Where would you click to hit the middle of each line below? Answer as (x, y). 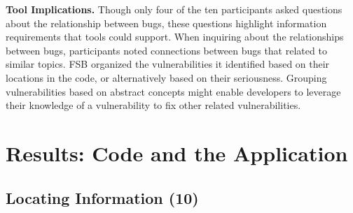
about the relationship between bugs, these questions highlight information (166, 23)
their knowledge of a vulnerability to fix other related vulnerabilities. (153, 105)
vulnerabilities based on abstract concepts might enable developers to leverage (173, 91)
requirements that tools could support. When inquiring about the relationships (175, 37)
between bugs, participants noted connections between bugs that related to (166, 50)
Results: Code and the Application (177, 153)
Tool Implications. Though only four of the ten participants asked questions (174, 9)
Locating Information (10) (102, 197)
